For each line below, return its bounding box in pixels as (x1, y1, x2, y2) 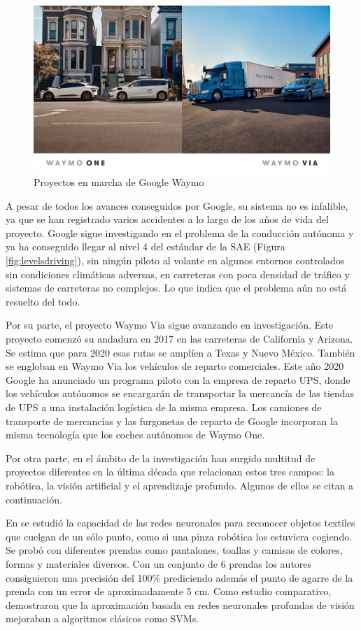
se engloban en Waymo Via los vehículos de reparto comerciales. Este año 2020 (6, 359, 344, 373)
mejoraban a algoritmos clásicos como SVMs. (6, 611, 199, 626)
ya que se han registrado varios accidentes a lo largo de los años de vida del (6, 212, 329, 227)
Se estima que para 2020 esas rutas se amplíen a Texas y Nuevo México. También (6, 345, 355, 359)
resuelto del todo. (6, 294, 80, 308)
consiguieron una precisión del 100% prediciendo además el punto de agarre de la (6, 570, 353, 585)
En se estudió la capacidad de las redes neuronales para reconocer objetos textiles (6, 515, 355, 530)
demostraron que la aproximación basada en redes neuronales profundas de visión (6, 597, 355, 612)
